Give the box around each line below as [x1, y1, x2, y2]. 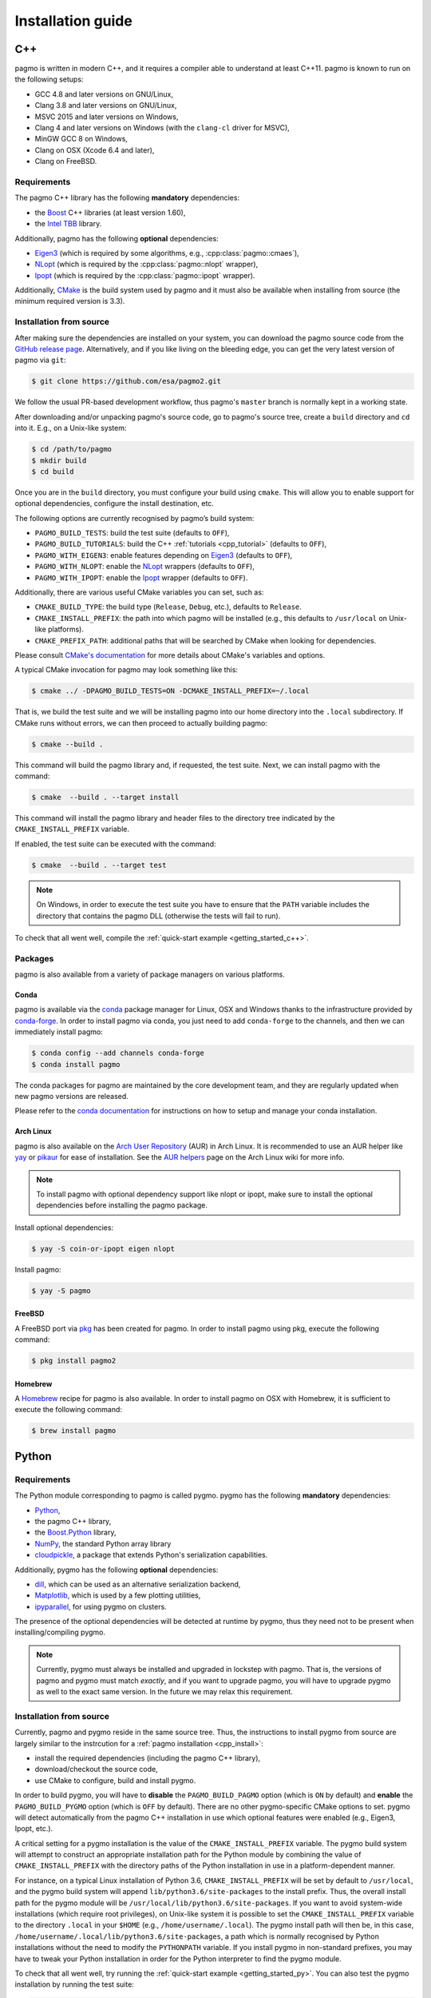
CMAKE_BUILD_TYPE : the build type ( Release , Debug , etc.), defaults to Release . [34, 602, 302, 611]
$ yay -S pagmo [31, 1286, 91, 1295]
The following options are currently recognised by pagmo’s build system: [14, 513, 255, 523]
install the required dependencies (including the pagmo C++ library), [34, 1753, 261, 1762]
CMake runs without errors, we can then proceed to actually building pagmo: [14, 718, 267, 727]
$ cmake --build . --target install [31, 793, 180, 802]
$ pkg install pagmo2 [31, 1356, 117, 1366]
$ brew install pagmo [31, 1427, 117, 1435]
